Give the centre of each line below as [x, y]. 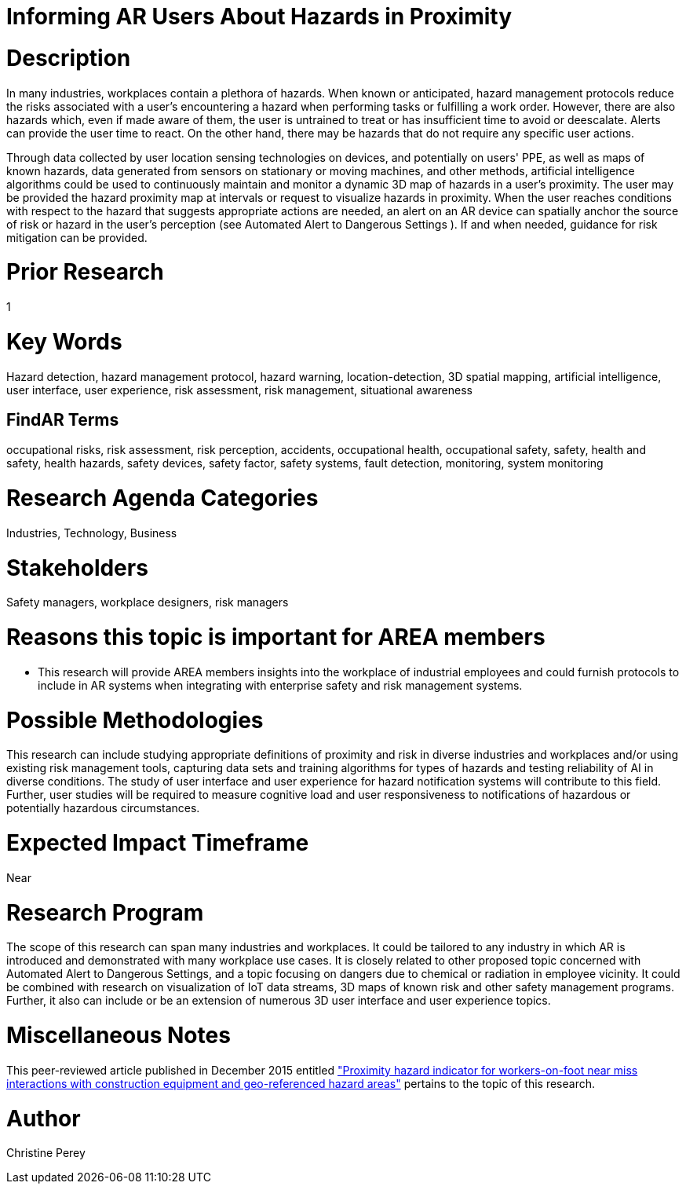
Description [69, 58]
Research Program [105, 912]
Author [44, 1118]
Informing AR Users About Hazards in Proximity [259, 16]
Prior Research [85, 272]
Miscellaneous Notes [119, 1036]
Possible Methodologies [135, 720]
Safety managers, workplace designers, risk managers [148, 602]
